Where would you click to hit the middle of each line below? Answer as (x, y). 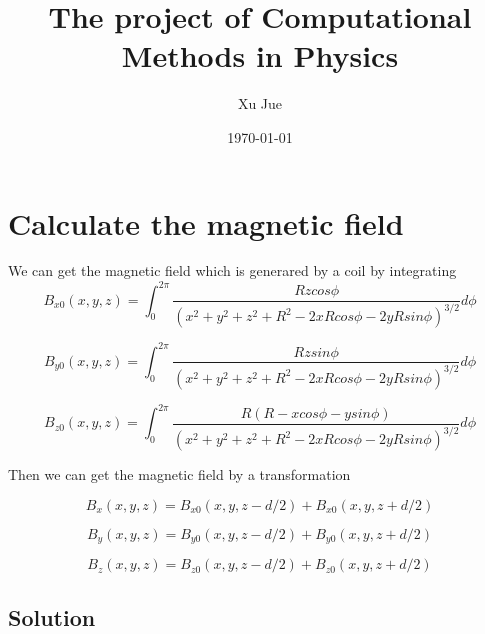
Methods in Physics (260, 55)
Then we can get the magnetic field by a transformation (179, 474)
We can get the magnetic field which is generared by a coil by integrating (232, 270)
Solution (52, 616)
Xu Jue (260, 103)
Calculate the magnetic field (206, 222)
